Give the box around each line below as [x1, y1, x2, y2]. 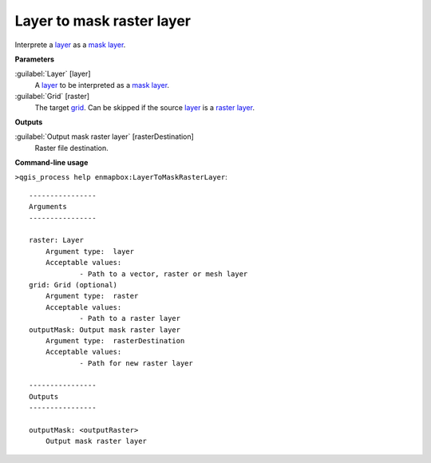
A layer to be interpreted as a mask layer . [34, 80, 170, 89]
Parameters [14, 54, 55, 64]
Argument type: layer [45, 247, 135, 255]
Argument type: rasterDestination [45, 336, 185, 345]
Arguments [29, 202, 67, 212]
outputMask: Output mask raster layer [29, 325, 181, 334]
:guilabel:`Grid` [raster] [14, 92, 90, 101]
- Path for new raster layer [79, 358, 193, 367]
